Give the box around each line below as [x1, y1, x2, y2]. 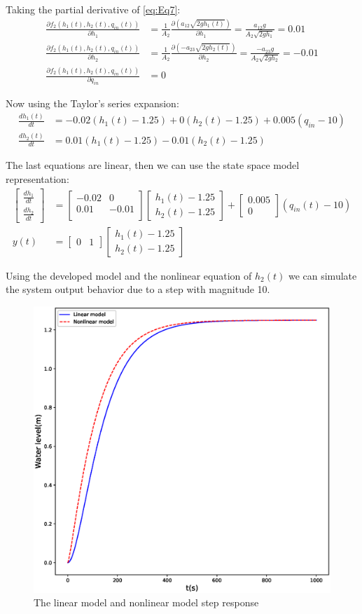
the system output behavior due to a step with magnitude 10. [6, 282, 270, 296]
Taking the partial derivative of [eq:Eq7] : [6, 2, 181, 16]
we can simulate [288, 268, 357, 282]
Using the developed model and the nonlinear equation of [6, 268, 252, 282]
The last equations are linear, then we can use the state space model [6, 158, 300, 172]
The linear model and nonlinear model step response [34, 595, 259, 610]
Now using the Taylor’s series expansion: [6, 96, 179, 111]
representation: [6, 172, 69, 186]
